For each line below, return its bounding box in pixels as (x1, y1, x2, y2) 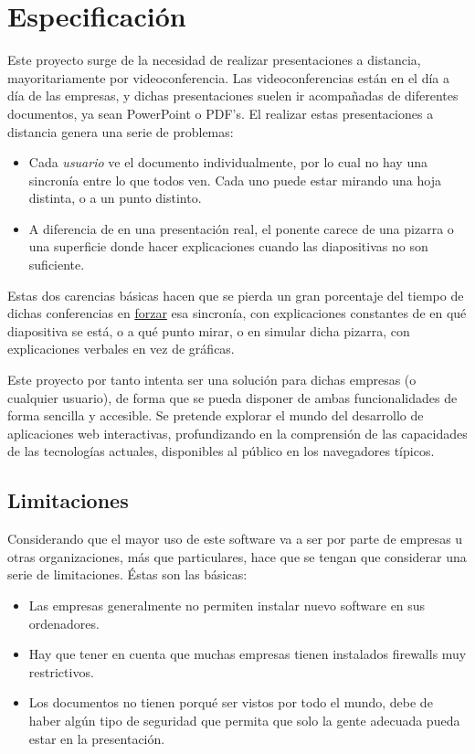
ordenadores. (28, 613, 100, 632)
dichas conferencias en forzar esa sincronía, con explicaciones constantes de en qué (7, 303, 467, 323)
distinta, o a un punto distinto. (28, 188, 202, 207)
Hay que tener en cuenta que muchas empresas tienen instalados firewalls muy (28, 644, 467, 664)
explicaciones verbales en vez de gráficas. (7, 339, 235, 358)
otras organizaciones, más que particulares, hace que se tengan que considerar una (7, 547, 467, 566)
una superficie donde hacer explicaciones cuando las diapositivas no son (28, 237, 428, 256)
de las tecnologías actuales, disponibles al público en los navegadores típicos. (7, 441, 435, 461)
